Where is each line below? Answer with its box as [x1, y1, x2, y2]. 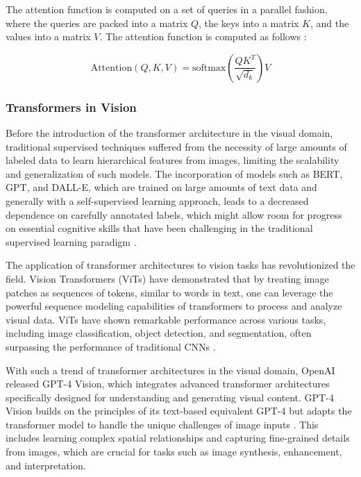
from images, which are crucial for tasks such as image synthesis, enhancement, [6, 444, 342, 459]
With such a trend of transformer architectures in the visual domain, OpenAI [6, 362, 335, 377]
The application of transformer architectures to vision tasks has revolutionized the [6, 258, 355, 272]
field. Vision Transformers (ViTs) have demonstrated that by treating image [6, 271, 329, 285]
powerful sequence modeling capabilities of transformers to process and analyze [6, 299, 342, 313]
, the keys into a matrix [199, 15, 299, 30]
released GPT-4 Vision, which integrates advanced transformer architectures [6, 376, 330, 391]
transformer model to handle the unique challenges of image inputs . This [6, 417, 319, 431]
